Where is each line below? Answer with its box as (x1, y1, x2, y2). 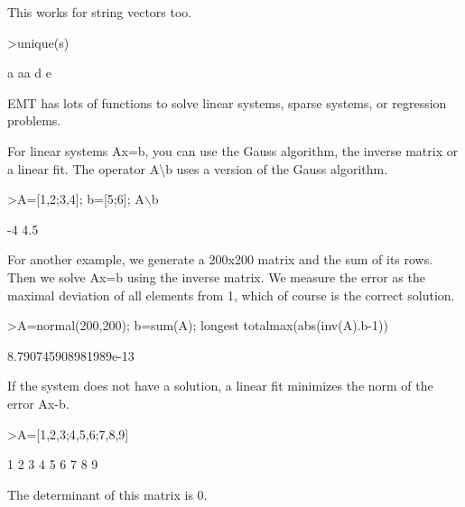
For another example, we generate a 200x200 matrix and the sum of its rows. (7, 250, 433, 269)
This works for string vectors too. (7, 3, 192, 21)
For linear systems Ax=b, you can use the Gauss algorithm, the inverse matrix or (7, 141, 459, 160)
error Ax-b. (7, 393, 70, 412)
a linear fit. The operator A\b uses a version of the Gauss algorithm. (7, 159, 388, 178)
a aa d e (7, 63, 51, 82)
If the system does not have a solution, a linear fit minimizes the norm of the (7, 376, 433, 395)
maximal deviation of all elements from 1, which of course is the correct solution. (7, 285, 455, 304)
